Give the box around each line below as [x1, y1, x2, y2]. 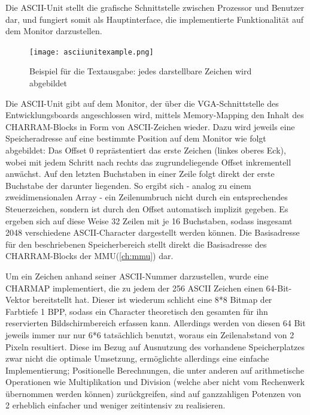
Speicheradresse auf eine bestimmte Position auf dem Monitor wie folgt [5, 132, 266, 145]
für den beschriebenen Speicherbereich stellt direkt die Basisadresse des [5, 237, 267, 250]
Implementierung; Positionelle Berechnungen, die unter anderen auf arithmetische [5, 363, 304, 376]
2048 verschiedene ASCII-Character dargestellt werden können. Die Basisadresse [5, 226, 300, 239]
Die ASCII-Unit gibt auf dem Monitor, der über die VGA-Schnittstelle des [5, 97, 279, 109]
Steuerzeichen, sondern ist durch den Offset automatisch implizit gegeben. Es [5, 202, 288, 215]
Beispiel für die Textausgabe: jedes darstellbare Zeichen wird [29, 65, 252, 77]
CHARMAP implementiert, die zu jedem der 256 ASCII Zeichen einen [5, 281, 263, 294]
